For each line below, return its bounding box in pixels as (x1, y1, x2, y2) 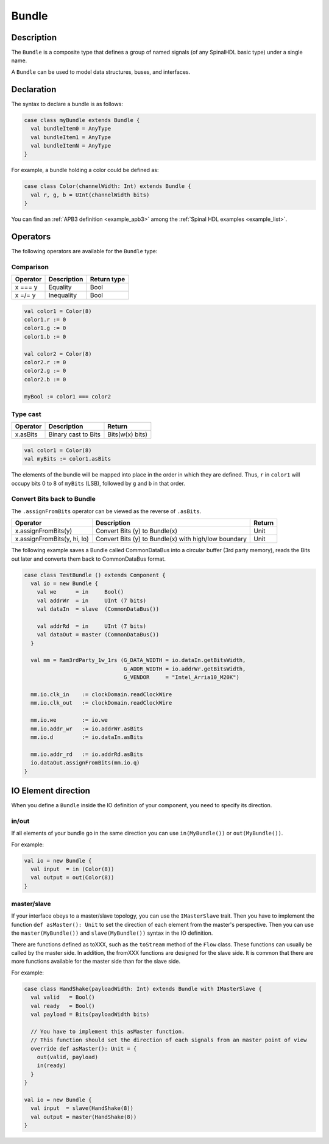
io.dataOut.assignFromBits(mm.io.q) (30, 760, 140, 766)
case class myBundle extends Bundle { (24, 117, 140, 123)
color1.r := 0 (24, 316, 66, 323)
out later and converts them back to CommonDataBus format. (11, 555, 166, 563)
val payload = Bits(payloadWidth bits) (30, 1010, 150, 1018)
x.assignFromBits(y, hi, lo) (15, 534, 90, 543)
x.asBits (15, 430, 38, 439)
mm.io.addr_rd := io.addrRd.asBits (30, 750, 143, 758)
